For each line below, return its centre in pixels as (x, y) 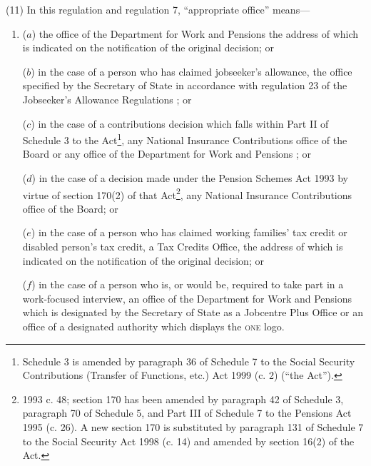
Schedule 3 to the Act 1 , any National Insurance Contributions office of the (185, 139)
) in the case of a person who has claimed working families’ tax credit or (189, 232)
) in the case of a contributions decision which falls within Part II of (180, 123)
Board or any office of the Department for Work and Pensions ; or (167, 154)
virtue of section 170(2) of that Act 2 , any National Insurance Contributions (187, 193)
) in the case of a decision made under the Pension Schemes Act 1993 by (190, 178)
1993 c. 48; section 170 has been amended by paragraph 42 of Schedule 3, (183, 399)
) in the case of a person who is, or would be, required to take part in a (188, 284)
